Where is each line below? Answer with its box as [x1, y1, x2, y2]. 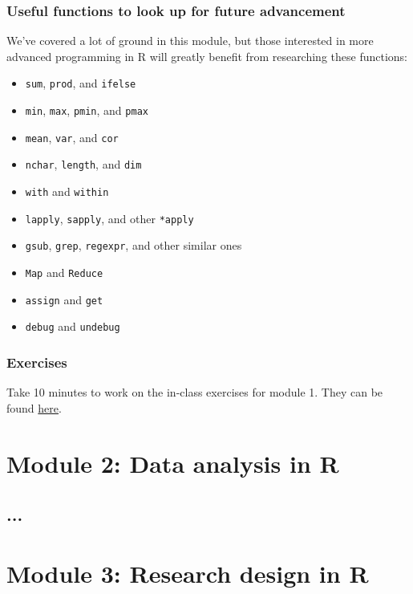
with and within [25, 183, 109, 200]
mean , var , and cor [25, 128, 119, 145]
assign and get [25, 291, 103, 307]
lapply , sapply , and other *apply [25, 210, 194, 226]
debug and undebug [25, 318, 120, 335]
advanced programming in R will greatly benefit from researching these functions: [6, 47, 408, 64]
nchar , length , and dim [25, 156, 142, 173]
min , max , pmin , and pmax [25, 102, 148, 119]
